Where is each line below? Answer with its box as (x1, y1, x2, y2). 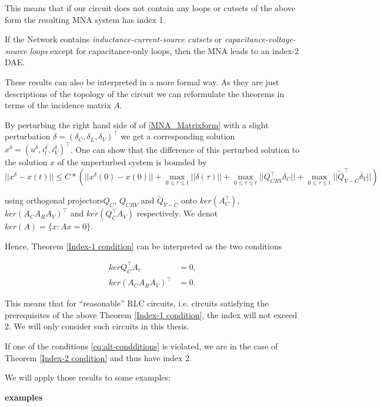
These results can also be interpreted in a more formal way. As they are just (5, 75, 279, 88)
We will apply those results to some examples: (5, 371, 171, 383)
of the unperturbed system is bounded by (57, 156, 207, 168)
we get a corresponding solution (121, 130, 235, 142)
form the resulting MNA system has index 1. (5, 13, 166, 25)
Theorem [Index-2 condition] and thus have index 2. (5, 351, 192, 363)
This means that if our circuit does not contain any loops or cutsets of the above (5, 2, 296, 14)
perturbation (5, 130, 51, 142)
